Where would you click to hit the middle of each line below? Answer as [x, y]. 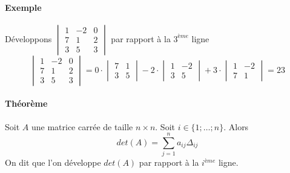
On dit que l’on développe [53, 162]
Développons [28, 38]
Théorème [26, 103]
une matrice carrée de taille [82, 126]
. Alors [236, 126]
